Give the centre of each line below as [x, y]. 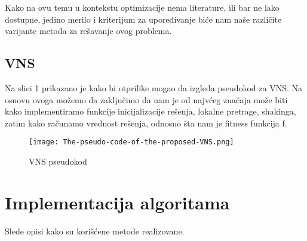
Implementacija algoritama [117, 202]
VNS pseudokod [58, 161]
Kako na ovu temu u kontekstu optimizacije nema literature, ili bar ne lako [142, 7]
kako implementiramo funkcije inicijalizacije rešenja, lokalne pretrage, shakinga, [151, 111]
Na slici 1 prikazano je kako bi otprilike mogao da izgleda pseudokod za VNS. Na [154, 87]
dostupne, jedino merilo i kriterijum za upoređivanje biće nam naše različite [143, 19]
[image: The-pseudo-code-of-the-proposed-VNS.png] [131, 142]
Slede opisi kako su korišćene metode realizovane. [95, 231]
